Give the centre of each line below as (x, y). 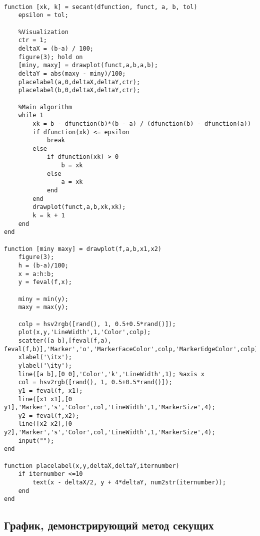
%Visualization (43, 32)
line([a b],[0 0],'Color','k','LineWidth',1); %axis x (111, 374)
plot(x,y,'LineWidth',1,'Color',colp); (84, 332)
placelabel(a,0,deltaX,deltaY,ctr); (79, 82)
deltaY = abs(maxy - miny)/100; (72, 73)
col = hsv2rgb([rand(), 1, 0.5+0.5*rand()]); (95, 382)
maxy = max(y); (43, 307)
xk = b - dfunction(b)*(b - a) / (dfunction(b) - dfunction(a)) (142, 123)
